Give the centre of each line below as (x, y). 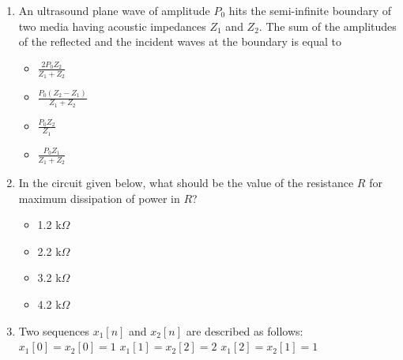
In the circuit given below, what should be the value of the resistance (186, 183)
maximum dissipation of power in (99, 198)
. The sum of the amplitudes (328, 26)
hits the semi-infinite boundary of (310, 10)
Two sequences (54, 330)
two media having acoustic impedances (112, 26)
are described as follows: (245, 330)
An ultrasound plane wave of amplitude (114, 10)
